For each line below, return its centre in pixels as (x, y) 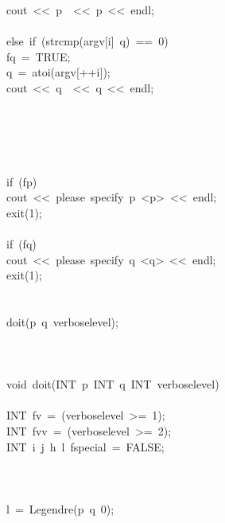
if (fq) (21, 243)
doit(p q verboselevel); (62, 321)
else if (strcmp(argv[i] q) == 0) (87, 41)
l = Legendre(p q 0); (60, 509)
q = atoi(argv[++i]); (58, 72)
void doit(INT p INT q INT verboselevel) (113, 384)
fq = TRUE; (39, 56)
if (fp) (22, 181)
